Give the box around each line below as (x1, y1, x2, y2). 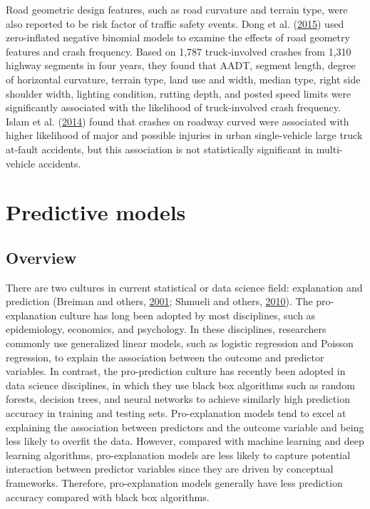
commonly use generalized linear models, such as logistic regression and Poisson (6, 336, 354, 351)
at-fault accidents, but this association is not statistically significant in (6, 141, 314, 156)
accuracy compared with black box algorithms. (6, 489, 210, 504)
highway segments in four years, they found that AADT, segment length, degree (6, 58, 356, 73)
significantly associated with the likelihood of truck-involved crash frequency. (6, 100, 341, 115)
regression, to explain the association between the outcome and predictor (6, 349, 324, 364)
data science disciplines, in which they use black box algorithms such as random (6, 377, 355, 392)
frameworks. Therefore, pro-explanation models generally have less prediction (6, 475, 343, 490)
